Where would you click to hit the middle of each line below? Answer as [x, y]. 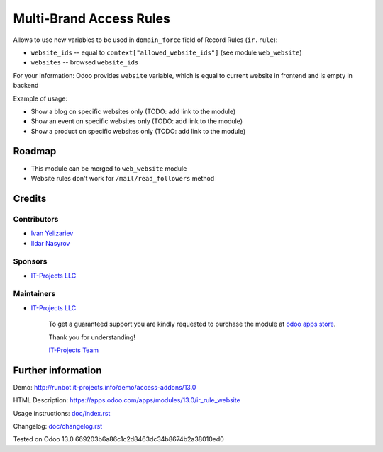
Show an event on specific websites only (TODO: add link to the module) [137, 121]
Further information [57, 370]
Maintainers [34, 294]
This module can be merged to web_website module [109, 168]
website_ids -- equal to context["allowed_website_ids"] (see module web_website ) [166, 52]
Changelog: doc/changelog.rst [58, 426]
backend [26, 86]
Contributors [36, 219]
